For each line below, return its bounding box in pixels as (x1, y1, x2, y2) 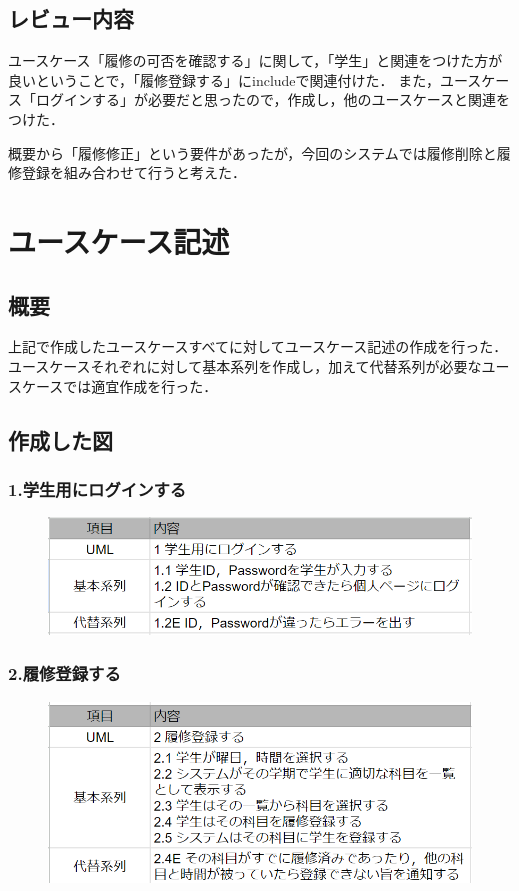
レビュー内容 (8, 3, 134, 34)
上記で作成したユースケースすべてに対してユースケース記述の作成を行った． (8, 336, 508, 357)
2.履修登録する (8, 661, 121, 686)
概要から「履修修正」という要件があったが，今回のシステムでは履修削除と (8, 142, 497, 163)
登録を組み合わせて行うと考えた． (21, 162, 246, 183)
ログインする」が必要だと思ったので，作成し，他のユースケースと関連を (35, 89, 511, 110)
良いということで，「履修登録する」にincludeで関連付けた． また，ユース (8, 69, 482, 90)
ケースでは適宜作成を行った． (21, 375, 218, 396)
